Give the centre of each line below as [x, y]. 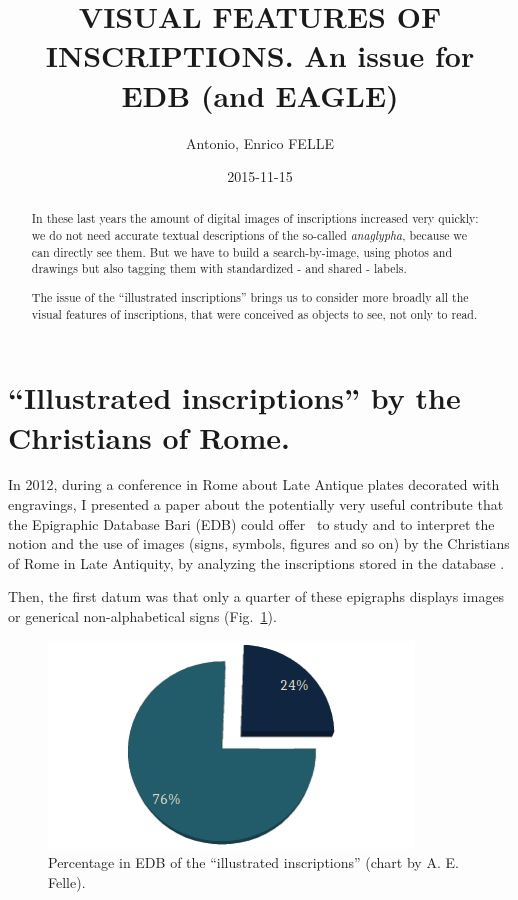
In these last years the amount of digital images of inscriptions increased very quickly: [255, 218]
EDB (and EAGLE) [260, 94]
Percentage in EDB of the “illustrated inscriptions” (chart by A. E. [253, 862]
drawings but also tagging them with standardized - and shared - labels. [219, 268]
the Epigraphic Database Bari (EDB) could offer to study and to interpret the [251, 523]
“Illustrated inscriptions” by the [234, 397]
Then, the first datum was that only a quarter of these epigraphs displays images [256, 596]
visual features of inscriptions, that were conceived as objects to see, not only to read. [254, 313]
